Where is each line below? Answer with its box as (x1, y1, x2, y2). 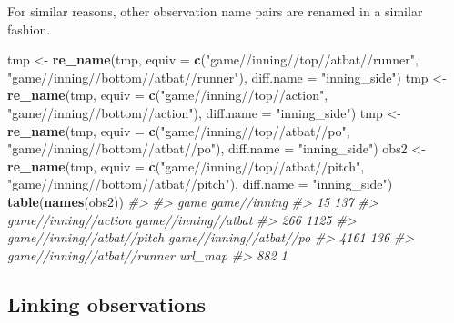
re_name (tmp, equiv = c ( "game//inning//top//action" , (7, 85, 328, 104)
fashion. (7, 19, 51, 38)
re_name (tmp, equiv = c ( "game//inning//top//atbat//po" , (7, 121, 350, 140)
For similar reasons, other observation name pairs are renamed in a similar (7, 2, 423, 20)
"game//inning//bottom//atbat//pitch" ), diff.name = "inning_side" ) (7, 174, 393, 193)
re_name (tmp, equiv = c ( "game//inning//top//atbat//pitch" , (7, 156, 365, 175)
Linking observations (7, 289, 206, 318)
